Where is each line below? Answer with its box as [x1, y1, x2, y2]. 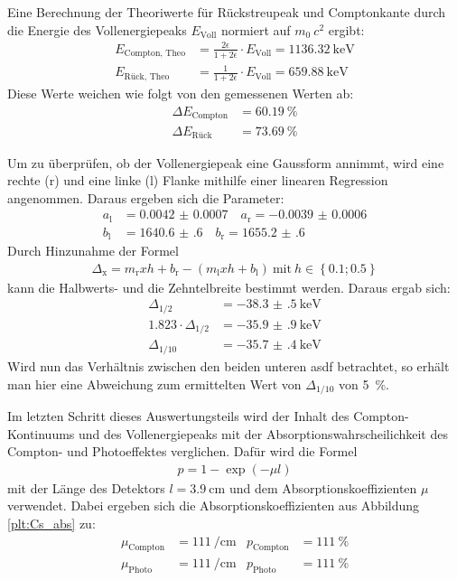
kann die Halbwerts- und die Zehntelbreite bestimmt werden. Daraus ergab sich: [7, 277, 451, 296]
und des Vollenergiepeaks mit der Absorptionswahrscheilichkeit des [79, 424, 448, 443]
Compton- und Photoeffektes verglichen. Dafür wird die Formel [7, 442, 358, 461]
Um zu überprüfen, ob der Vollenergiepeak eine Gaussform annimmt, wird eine [7, 153, 444, 172]
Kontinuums [7, 424, 75, 443]
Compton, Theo [124, 49, 186, 59]
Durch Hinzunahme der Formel [7, 241, 179, 260]
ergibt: [328, 20, 365, 39]
